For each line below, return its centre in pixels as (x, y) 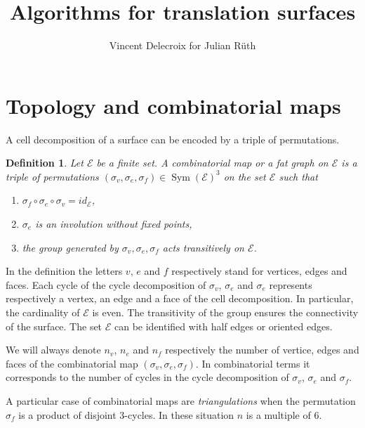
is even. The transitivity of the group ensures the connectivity (225, 312)
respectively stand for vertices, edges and (259, 271)
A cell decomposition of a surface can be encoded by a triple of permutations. (173, 139)
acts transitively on (203, 247)
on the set (245, 176)
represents (291, 284)
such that (298, 176)
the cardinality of (43, 312)
